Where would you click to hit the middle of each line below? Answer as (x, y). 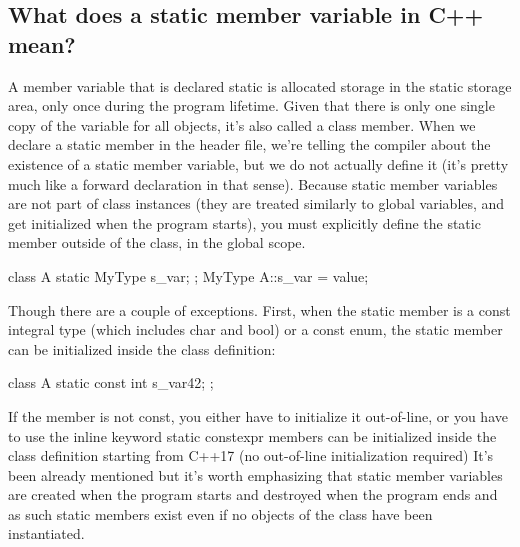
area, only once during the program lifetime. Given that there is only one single (251, 105)
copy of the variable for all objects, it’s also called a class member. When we (242, 124)
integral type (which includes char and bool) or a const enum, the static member (255, 329)
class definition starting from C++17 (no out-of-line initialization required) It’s (251, 455)
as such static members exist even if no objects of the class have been (220, 513)
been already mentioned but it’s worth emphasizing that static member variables (255, 474)
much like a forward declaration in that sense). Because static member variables (253, 183)
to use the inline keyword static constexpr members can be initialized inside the (252, 435)
